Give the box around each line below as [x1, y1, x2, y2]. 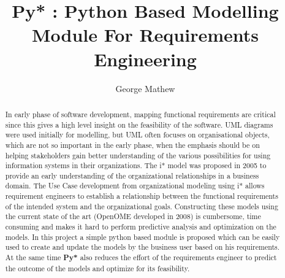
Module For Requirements [31, 22, 259, 47]
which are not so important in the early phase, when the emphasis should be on [5, 139, 260, 150]
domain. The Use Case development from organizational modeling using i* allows [5, 180, 265, 191]
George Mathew [115, 82, 175, 95]
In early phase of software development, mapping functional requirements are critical [5, 109, 276, 119]
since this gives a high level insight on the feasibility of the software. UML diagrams [5, 119, 273, 129]
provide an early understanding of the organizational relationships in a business [5, 170, 259, 180]
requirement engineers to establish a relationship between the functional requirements [5, 191, 278, 201]
